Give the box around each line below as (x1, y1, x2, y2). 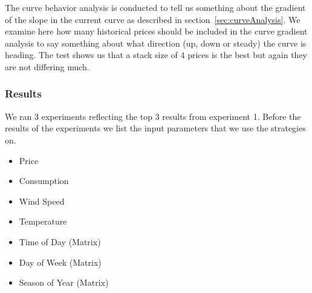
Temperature (19, 215, 67, 228)
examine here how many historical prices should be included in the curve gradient (5, 25, 308, 38)
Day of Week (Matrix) (19, 255, 102, 268)
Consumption (19, 174, 69, 187)
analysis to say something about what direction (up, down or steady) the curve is (5, 36, 307, 49)
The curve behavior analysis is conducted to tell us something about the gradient (5, 1, 306, 13)
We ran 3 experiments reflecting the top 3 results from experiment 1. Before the (5, 110, 301, 122)
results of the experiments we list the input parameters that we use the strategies (5, 122, 306, 134)
